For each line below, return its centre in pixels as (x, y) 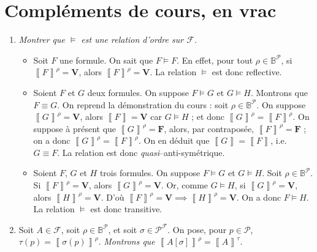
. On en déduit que (174, 140)
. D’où (113, 197)
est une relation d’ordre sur (132, 39)
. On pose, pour (197, 229)
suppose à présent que (75, 128)
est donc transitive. (126, 209)
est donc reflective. (247, 72)
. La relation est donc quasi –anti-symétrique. (141, 152)
